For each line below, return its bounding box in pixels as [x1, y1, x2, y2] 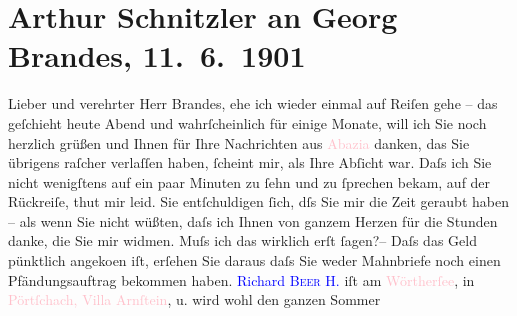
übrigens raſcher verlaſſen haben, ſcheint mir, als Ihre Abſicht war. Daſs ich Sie [8, 152, 492, 173]
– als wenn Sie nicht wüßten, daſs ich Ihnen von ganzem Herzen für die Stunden [8, 210, 498, 231]
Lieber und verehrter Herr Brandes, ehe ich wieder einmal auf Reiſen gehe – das [8, 93, 498, 114]
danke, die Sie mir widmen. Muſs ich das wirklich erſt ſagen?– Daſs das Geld [8, 230, 477, 251]
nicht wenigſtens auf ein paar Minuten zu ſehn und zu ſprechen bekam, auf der [8, 171, 491, 192]
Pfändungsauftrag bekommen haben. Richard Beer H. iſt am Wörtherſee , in [8, 269, 475, 290]
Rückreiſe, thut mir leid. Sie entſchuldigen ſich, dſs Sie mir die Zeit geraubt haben [8, 191, 509, 212]
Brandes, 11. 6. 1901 [8, 35, 306, 76]
